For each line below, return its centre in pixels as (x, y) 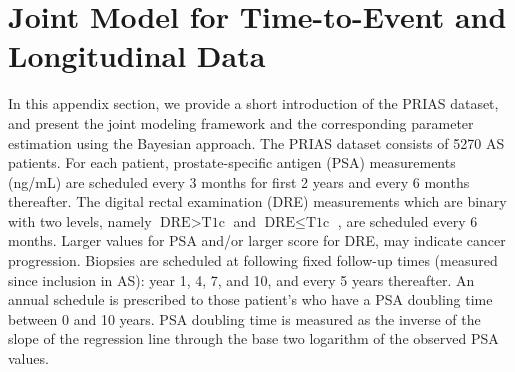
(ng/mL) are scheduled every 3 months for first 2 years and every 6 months (239, 181)
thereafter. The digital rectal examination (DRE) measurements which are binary (257, 201)
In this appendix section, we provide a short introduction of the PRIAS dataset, (253, 103)
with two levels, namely (80, 220)
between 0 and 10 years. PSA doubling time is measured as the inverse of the (244, 318)
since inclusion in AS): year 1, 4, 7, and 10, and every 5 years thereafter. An (241, 279)
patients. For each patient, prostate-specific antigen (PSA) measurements (232, 162)
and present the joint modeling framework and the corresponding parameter (241, 122)
